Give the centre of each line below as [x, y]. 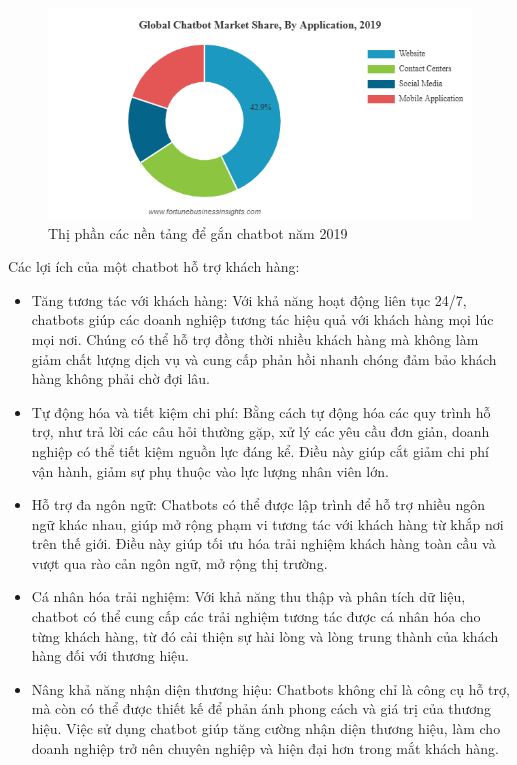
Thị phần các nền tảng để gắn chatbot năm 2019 [198, 232]
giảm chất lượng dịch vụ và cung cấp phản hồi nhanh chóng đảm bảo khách [264, 358]
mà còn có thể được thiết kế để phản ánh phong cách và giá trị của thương [261, 708]
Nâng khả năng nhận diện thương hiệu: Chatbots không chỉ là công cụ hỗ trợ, [270, 688]
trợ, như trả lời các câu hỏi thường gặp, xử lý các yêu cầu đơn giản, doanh [260, 431]
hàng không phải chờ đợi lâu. [120, 378]
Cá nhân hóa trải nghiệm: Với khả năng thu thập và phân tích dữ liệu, [248, 596]
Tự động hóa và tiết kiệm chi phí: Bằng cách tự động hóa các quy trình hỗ [261, 411]
